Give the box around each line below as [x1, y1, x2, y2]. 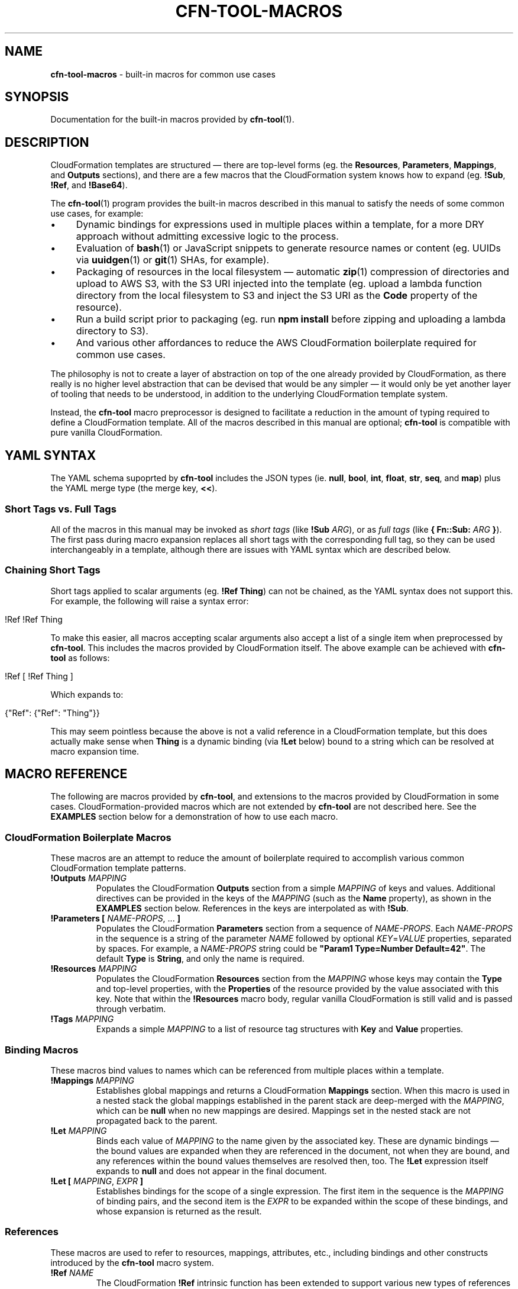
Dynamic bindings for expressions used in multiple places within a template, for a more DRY [76, 218, 484, 231]
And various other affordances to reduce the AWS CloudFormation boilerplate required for [76, 337, 477, 349]
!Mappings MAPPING [50, 1075, 135, 1085]
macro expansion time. [50, 746, 140, 756]
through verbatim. [96, 1004, 166, 1014]
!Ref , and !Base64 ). [50, 180, 128, 191]
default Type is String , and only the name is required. [96, 953, 305, 964]
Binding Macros [5, 1043, 79, 1056]
